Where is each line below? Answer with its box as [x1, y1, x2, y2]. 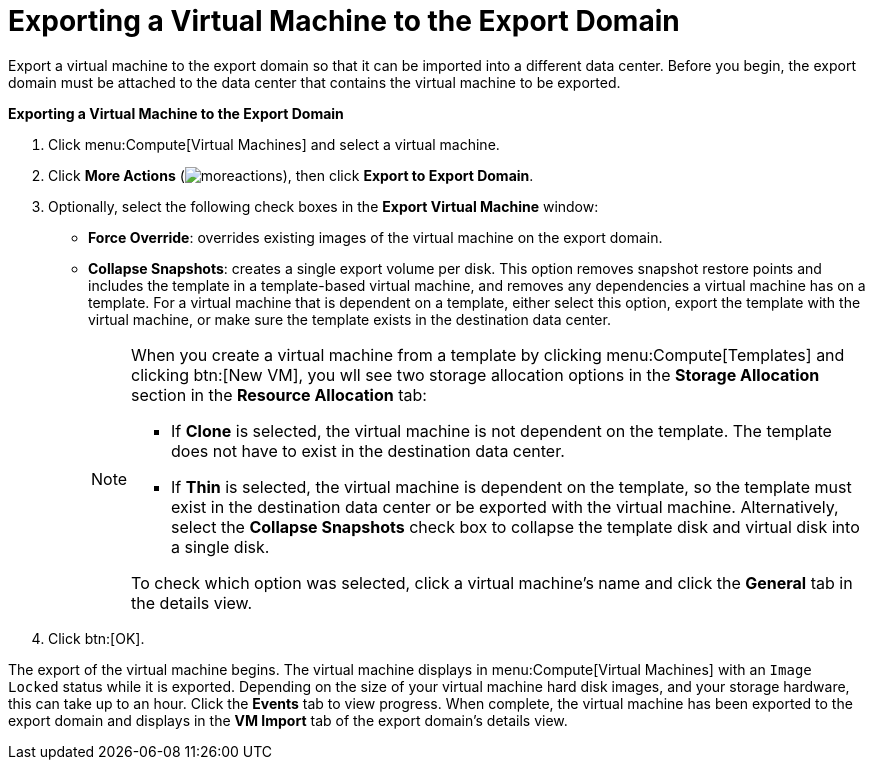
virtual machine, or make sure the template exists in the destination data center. [88, 310, 611, 328]
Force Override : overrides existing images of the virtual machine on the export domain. [88, 228, 663, 246]
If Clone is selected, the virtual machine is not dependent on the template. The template [171, 420, 832, 441]
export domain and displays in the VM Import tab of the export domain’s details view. [8, 711, 568, 729]
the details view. [131, 592, 253, 613]
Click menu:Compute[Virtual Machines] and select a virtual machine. [48, 135, 500, 153]
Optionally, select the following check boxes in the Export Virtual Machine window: [48, 197, 599, 215]
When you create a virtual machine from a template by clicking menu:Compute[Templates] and [131, 344, 845, 365]
